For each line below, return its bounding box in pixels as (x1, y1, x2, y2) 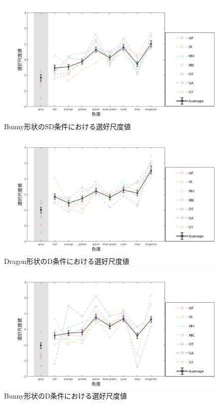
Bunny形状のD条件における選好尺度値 (4, 391, 127, 401)
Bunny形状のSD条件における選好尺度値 (4, 121, 131, 132)
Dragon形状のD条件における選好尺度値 (4, 256, 129, 266)
